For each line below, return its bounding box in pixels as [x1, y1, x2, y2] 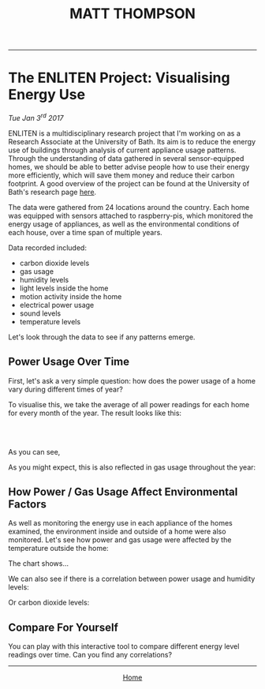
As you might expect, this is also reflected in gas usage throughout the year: [8, 462, 256, 472]
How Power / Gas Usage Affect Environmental [8, 485, 238, 498]
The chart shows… [8, 559, 69, 568]
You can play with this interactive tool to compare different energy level [8, 642, 240, 651]
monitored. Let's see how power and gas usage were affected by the [8, 535, 232, 545]
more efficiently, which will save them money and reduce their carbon [8, 170, 235, 180]
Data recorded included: [8, 242, 87, 253]
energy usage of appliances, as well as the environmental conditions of [8, 219, 240, 229]
